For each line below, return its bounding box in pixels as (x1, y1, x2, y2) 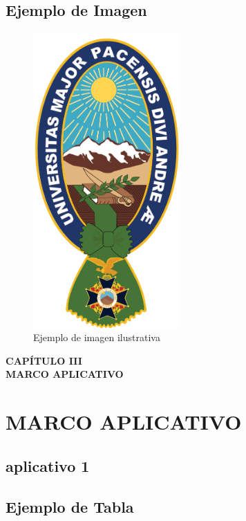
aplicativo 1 (6, 455, 90, 476)
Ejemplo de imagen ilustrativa (33, 330, 160, 345)
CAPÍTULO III (6, 353, 82, 367)
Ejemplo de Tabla (6, 495, 134, 517)
